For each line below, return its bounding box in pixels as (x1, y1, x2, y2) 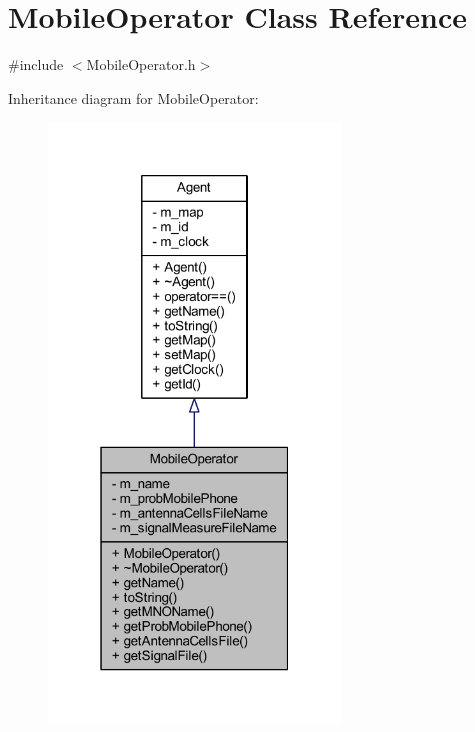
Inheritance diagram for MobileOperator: (8, 87, 259, 108)
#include (8, 54, 64, 75)
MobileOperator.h (86, 54, 196, 75)
